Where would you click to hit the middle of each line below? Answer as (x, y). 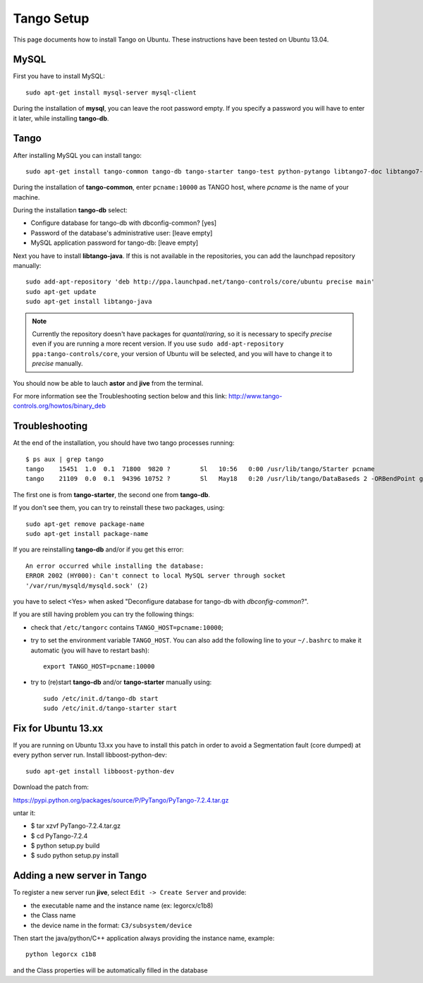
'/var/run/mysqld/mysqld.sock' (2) (87, 586)
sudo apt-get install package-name (87, 533)
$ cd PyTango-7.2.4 (59, 836)
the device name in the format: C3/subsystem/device (111, 925)
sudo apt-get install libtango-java (89, 302)
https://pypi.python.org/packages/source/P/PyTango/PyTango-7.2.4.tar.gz (121, 800)
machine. (26, 197)
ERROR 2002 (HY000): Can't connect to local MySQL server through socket (156, 576)
